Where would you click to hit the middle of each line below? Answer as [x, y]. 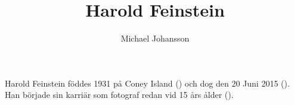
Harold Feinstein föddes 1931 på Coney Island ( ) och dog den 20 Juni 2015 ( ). [147, 83]
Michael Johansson [155, 38]
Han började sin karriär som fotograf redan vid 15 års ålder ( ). [119, 95]
